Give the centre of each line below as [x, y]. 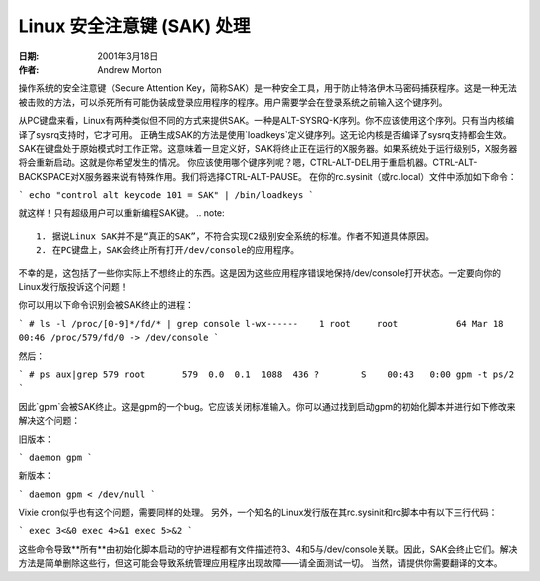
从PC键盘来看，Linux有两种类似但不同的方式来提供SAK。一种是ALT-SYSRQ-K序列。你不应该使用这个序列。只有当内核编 [266, 121]
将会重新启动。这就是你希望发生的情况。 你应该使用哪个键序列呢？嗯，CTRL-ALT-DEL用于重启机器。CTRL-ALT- [248, 162]
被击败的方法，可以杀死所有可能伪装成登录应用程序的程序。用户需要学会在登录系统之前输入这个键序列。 [233, 102]
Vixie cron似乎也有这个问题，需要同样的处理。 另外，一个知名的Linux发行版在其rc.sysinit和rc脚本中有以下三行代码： [258, 512]
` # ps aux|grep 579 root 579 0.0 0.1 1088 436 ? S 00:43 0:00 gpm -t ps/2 [266, 374]
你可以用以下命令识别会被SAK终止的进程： [106, 305]
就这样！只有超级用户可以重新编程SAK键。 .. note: [121, 213]
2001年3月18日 [128, 56]
